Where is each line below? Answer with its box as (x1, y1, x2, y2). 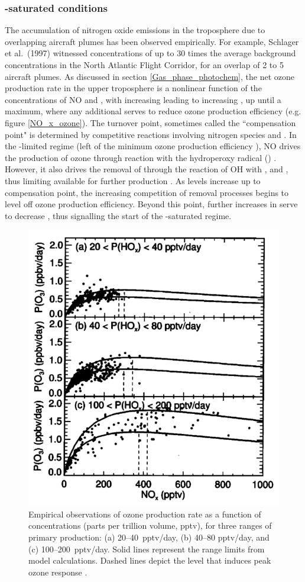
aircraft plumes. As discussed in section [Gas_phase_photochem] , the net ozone (5, 70, 295, 82)
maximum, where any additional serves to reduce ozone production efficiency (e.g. (5, 105, 301, 117)
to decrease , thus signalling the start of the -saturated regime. (5, 209, 232, 221)
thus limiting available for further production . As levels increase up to (5, 174, 261, 187)
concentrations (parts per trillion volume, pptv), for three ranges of (28, 519, 272, 532)
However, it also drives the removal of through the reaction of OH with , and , (5, 163, 288, 175)
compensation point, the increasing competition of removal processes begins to (5, 186, 289, 198)
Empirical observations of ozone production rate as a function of (28, 507, 261, 520)
